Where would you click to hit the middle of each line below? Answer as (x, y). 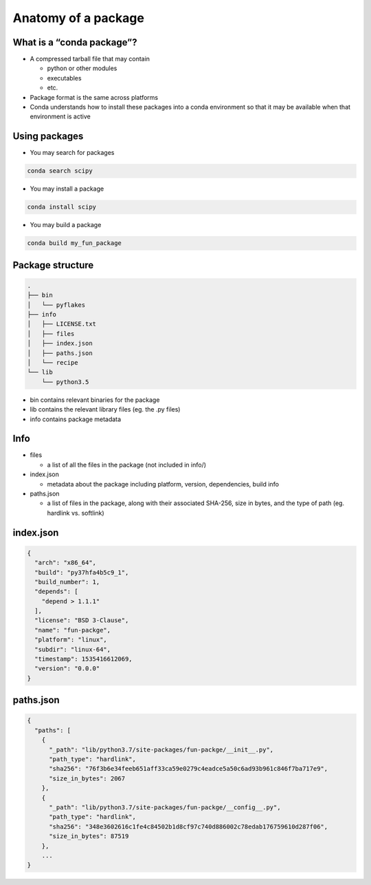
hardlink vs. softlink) (76, 513)
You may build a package (66, 225)
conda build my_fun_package (74, 243)
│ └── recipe (53, 362)
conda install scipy (61, 207)
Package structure (53, 265)
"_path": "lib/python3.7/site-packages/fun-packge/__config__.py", (165, 807)
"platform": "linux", (71, 640)
